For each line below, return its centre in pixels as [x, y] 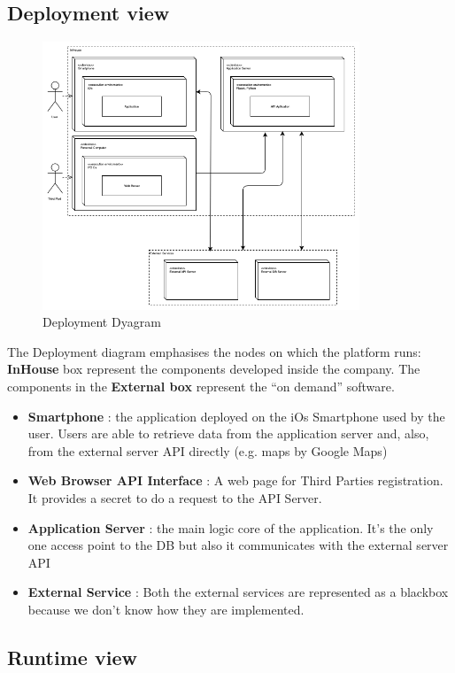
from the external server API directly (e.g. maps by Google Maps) [208, 450]
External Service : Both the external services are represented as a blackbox [238, 592]
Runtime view [72, 657]
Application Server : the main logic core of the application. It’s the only [231, 527]
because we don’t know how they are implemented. [166, 609]
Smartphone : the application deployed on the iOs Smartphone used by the [236, 416]
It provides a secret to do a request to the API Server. [175, 497]
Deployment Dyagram [102, 322]
